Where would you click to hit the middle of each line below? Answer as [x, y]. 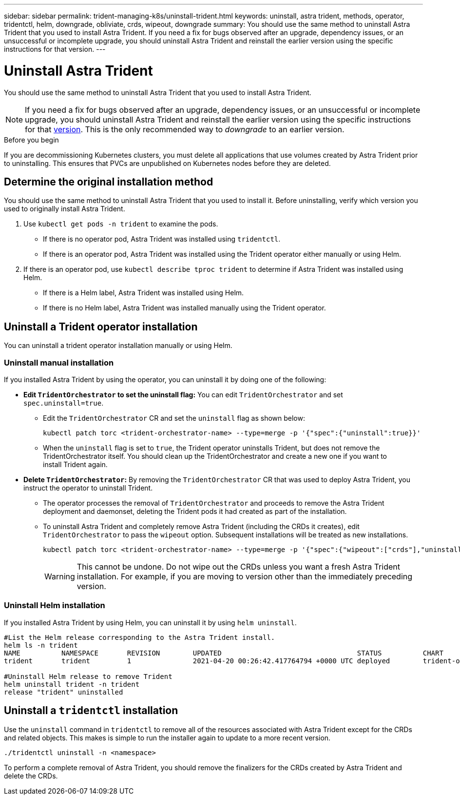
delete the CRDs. [31, 776]
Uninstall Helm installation [55, 605]
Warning [60, 576]
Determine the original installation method [109, 182]
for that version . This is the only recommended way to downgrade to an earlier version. [185, 129]
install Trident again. [75, 464]
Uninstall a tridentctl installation [91, 711]
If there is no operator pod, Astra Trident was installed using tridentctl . [162, 239]
